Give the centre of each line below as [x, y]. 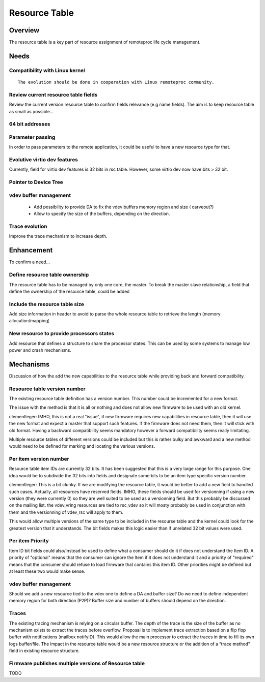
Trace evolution [28, 226]
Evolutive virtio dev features [43, 160]
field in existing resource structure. [44, 651]
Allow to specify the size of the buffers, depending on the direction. [102, 214]
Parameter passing [32, 137]
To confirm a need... [29, 262]
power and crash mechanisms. [40, 350]
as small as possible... [31, 111]
